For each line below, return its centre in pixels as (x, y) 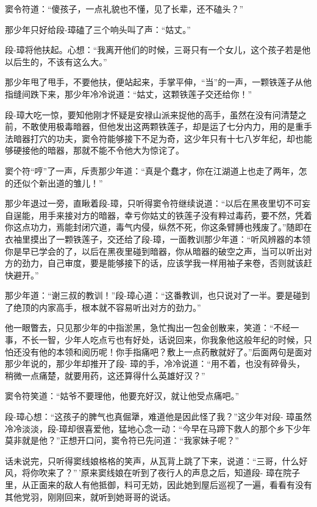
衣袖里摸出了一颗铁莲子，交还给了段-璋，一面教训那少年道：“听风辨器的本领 (158, 239)
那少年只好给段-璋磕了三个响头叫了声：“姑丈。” (98, 29)
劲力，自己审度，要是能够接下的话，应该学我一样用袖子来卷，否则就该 (162, 263)
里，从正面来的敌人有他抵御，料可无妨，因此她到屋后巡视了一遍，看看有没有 (158, 484)
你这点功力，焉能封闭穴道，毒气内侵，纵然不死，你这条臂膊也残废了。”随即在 (158, 227)
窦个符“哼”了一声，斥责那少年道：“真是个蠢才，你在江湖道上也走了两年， (152, 170)
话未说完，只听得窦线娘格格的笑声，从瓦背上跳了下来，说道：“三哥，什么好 (156, 460)
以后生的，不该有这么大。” (56, 61)
